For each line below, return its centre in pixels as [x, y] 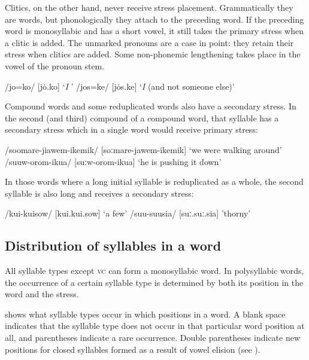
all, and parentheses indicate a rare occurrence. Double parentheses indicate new [153, 338]
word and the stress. [42, 294]
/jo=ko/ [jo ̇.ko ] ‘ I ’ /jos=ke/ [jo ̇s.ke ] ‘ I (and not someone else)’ [120, 86]
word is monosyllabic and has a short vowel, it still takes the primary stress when [154, 31]
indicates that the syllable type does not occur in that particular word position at [155, 326]
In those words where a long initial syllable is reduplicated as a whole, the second [154, 181]
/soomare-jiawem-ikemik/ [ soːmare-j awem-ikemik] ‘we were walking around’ [143, 149]
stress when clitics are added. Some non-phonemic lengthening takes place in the [153, 54]
